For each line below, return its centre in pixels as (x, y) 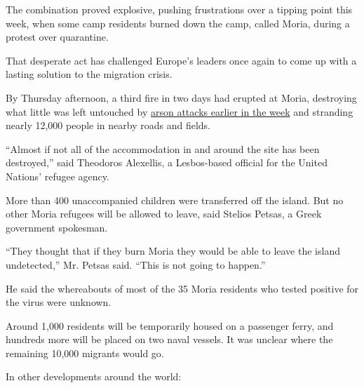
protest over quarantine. (57, 37)
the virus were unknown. (59, 302)
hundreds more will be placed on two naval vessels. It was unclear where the (169, 339)
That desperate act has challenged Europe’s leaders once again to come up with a (181, 60)
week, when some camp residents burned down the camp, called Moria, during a (178, 23)
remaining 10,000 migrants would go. (85, 353)
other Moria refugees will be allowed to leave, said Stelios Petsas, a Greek (164, 214)
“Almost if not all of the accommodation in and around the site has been (163, 148)
